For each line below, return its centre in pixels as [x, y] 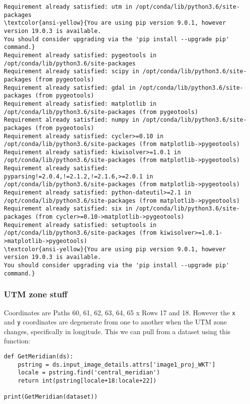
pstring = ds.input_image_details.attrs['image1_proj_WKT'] [117, 364]
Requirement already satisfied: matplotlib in [80, 104]
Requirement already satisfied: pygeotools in [80, 55]
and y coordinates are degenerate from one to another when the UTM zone [116, 322]
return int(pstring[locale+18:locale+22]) [87, 381]
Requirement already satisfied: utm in [68, 7]
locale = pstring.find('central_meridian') [89, 373]
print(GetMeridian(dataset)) [51, 397]
